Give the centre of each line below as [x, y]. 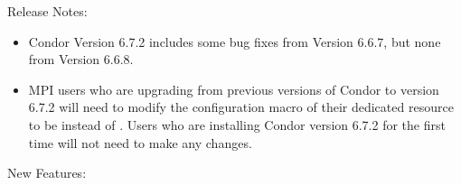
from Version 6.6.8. [81, 59]
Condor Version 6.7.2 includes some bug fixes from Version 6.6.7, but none [235, 41]
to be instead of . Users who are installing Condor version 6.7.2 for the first [237, 124]
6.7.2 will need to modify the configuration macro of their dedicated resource [241, 107]
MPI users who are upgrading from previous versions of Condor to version [234, 89]
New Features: [47, 173]
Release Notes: [47, 11]
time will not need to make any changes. [140, 142]
